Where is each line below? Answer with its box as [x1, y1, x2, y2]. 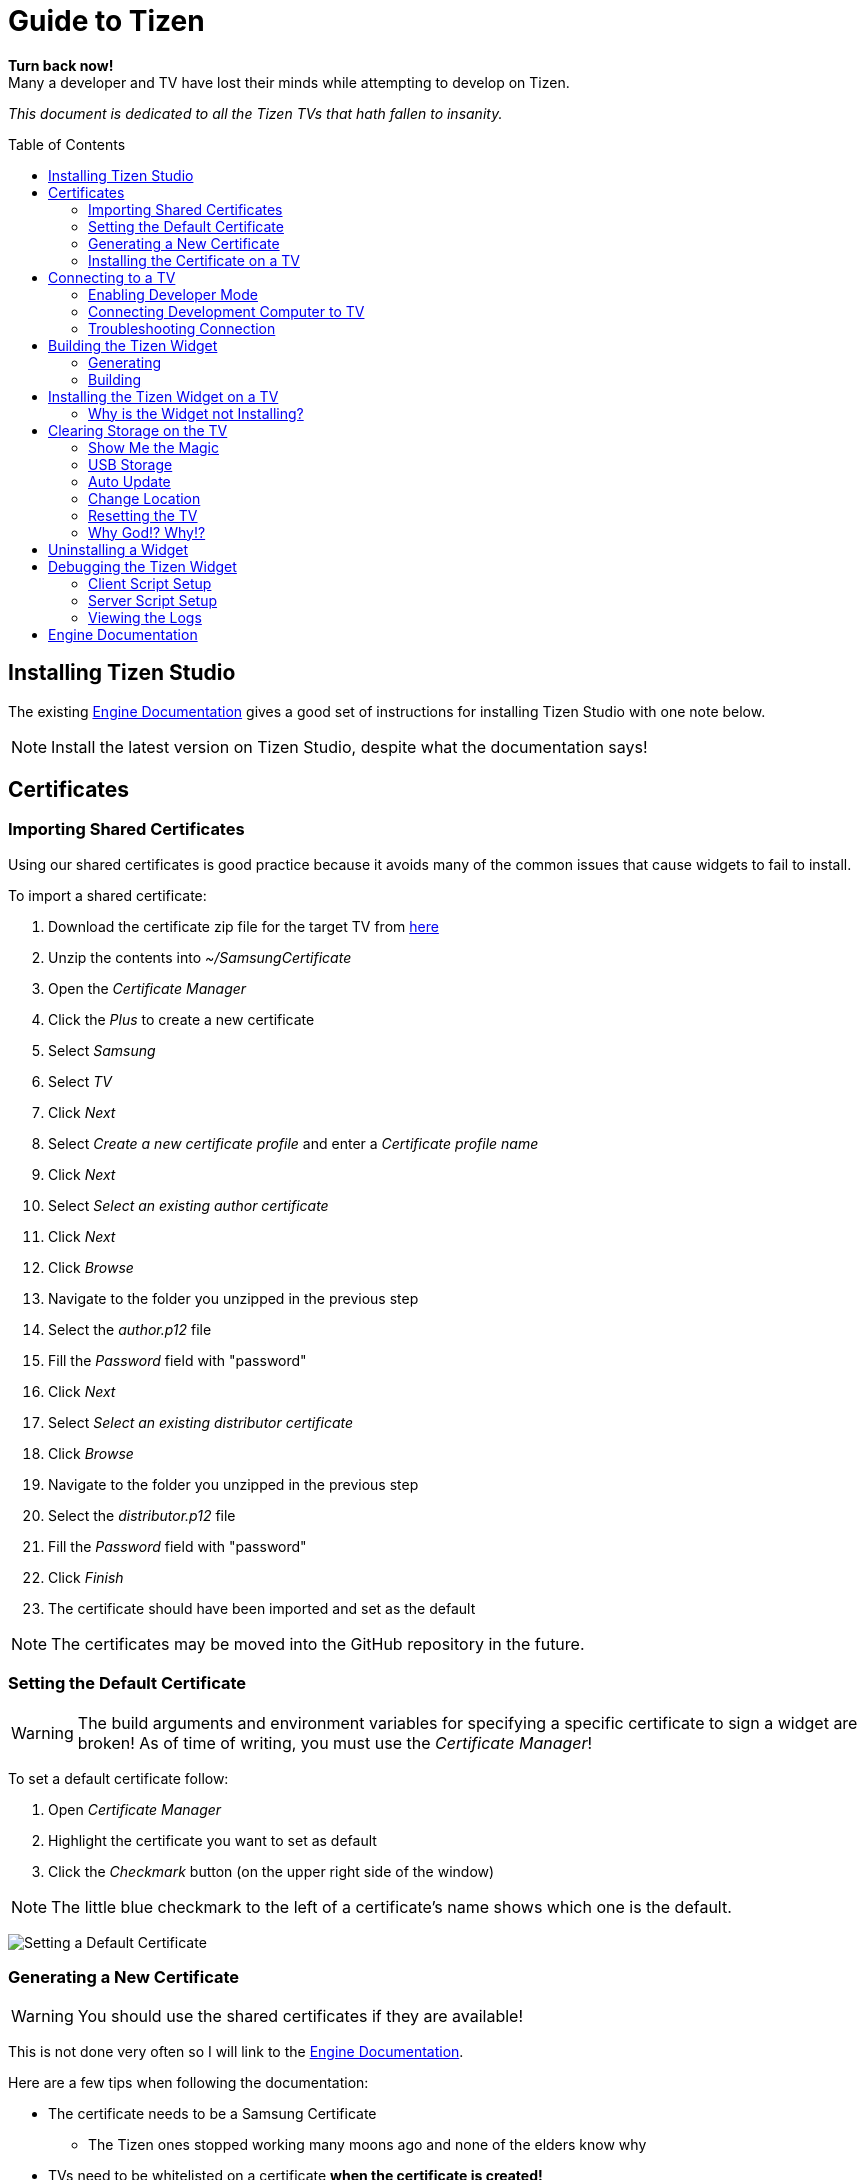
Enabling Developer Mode [88, 285, 258, 303]
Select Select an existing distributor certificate [48, 1413, 353, 1431]
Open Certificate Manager [48, 1800, 222, 1818]
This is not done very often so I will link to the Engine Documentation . [8, 2043, 464, 2061]
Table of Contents [8, 135, 126, 153]
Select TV [48, 1072, 112, 1090]
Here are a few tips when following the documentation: [8, 2074, 369, 2092]
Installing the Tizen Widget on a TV [48, 387, 279, 405]
